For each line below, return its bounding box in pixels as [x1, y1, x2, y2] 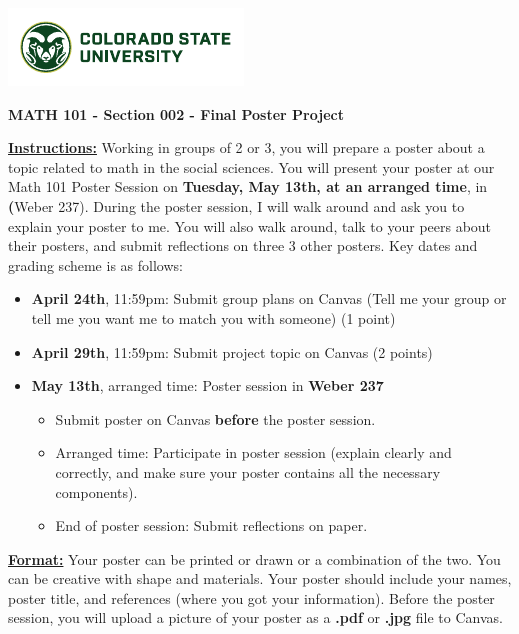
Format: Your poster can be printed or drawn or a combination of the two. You [8, 548, 501, 569]
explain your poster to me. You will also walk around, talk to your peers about [8, 215, 492, 236]
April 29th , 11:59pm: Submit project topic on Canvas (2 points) [31, 341, 433, 362]
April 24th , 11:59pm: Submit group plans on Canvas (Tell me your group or [31, 288, 507, 309]
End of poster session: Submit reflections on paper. [55, 515, 368, 536]
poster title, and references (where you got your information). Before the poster [8, 587, 495, 608]
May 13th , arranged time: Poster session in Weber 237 [31, 375, 384, 396]
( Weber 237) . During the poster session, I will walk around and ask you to [8, 195, 465, 216]
